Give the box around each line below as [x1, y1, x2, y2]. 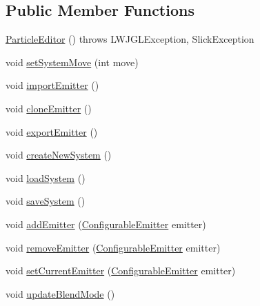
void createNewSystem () [6, 147, 112, 162]
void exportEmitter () [6, 124, 98, 139]
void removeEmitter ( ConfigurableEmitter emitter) [6, 240, 221, 254]
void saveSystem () [6, 194, 86, 208]
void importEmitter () [6, 78, 99, 92]
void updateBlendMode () [6, 286, 115, 300]
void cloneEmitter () [6, 101, 92, 115]
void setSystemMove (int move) [6, 54, 139, 69]
